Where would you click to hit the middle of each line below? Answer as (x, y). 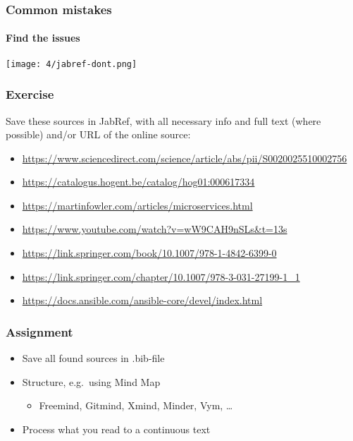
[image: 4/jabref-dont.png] (72, 64)
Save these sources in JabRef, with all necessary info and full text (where (163, 120)
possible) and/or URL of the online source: (98, 134)
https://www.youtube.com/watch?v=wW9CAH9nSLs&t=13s (155, 229)
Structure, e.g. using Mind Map (91, 381)
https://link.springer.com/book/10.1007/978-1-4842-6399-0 (149, 253)
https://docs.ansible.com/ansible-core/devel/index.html (142, 300)
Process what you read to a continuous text (116, 429)
